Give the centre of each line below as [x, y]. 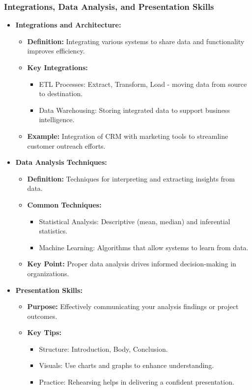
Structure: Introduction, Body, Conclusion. [103, 349]
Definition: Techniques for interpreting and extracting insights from [131, 178]
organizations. [48, 273]
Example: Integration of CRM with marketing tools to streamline [128, 136]
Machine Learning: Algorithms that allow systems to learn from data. [144, 247]
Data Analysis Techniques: [61, 162]
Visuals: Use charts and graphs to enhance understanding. [126, 365]
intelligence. [57, 119]
